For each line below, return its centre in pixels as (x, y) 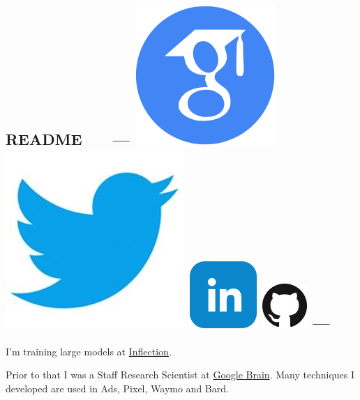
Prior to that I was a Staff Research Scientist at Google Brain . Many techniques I (180, 375)
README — (68, 139)
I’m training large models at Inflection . (89, 351)
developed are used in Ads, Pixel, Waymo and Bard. (117, 388)
